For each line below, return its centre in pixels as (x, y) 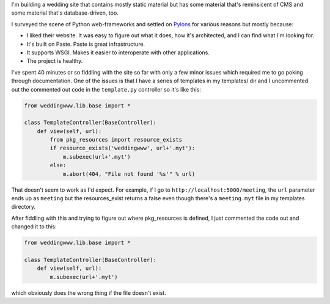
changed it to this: (34, 226)
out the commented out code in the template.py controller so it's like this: (106, 89)
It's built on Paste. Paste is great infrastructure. (86, 44)
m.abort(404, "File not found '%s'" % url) (129, 174)
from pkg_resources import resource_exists (116, 140)
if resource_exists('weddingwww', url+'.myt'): (123, 148)
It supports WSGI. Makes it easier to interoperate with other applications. (118, 52)
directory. (24, 207)
